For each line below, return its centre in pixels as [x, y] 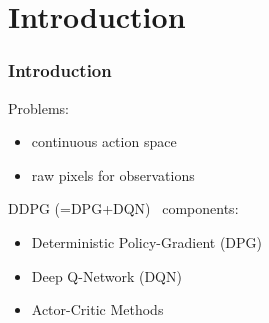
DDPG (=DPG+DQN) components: [123, 208]
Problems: [38, 107]
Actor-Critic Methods [97, 309]
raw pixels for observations [113, 174]
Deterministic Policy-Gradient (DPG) [146, 241]
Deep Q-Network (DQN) [106, 275]
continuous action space [104, 141]
